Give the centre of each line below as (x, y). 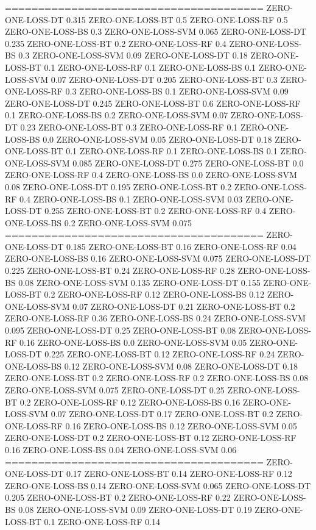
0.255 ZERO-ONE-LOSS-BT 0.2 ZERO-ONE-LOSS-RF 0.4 (156, 211)
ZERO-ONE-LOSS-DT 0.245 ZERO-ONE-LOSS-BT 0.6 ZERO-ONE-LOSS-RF (153, 103)
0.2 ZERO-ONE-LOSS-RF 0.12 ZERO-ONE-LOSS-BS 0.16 (130, 402)
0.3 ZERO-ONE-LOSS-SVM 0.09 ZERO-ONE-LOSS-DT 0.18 (133, 55)
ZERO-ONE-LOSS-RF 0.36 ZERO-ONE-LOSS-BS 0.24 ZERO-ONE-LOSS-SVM (155, 318)
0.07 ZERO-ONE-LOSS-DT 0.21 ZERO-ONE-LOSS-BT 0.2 (184, 306)
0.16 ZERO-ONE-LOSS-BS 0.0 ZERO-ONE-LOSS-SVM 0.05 (133, 342)
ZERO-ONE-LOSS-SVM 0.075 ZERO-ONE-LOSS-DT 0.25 (115, 390)
